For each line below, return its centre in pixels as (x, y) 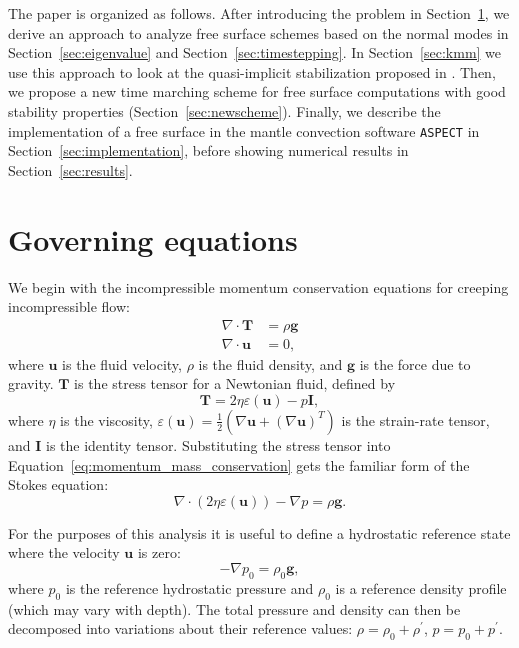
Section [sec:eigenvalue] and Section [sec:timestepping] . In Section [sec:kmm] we (255, 52)
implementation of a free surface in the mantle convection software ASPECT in (244, 130)
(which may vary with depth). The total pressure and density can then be (234, 608)
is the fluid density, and (270, 363)
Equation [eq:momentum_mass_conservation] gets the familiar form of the (239, 464)
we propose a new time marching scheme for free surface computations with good (257, 91)
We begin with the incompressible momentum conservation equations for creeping (258, 286)
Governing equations (153, 238)
